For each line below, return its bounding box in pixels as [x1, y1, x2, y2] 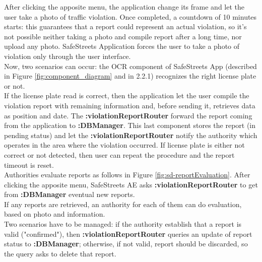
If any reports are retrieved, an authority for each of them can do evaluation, [4, 199, 242, 209]
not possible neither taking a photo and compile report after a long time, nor [4, 31, 242, 41]
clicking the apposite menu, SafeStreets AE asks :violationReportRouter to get [4, 179, 258, 189]
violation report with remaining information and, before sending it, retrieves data [4, 100, 255, 110]
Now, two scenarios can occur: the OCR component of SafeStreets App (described [4, 60, 257, 71]
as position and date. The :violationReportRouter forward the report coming [4, 110, 252, 120]
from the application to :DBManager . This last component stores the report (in [4, 120, 256, 130]
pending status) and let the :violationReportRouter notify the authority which [4, 129, 257, 140]
